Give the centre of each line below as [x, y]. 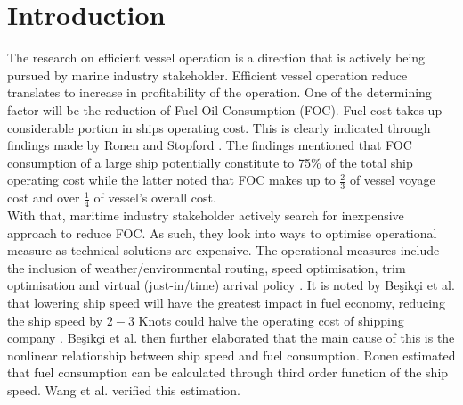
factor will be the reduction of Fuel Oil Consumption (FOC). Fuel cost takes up [225, 109]
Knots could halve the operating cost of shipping [271, 320]
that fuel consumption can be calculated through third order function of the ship [228, 372]
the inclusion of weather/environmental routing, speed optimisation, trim [207, 267]
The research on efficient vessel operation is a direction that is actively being [216, 58]
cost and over [44, 198]
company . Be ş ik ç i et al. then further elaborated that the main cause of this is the [231, 338]
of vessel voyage [392, 180]
